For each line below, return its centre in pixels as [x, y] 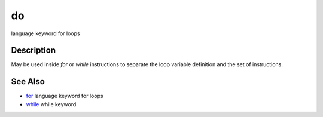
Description [33, 50]
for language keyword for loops [65, 96]
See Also [28, 81]
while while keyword [51, 104]
